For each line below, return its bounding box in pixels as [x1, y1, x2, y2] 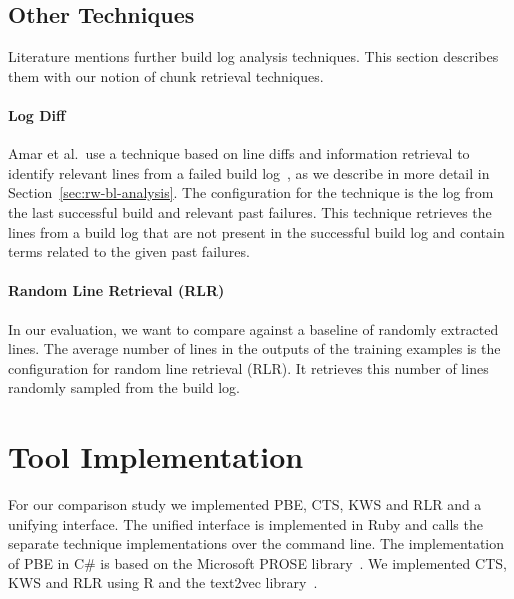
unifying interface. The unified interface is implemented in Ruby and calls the [8, 513, 483, 534]
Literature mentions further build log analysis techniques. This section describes [8, 46, 499, 67]
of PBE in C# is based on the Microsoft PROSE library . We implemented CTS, [8, 552, 507, 573]
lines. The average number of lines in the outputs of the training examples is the [8, 338, 501, 359]
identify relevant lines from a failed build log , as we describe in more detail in [8, 162, 490, 183]
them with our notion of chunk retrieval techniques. [8, 65, 324, 86]
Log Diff [8, 104, 66, 125]
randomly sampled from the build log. [8, 377, 240, 398]
